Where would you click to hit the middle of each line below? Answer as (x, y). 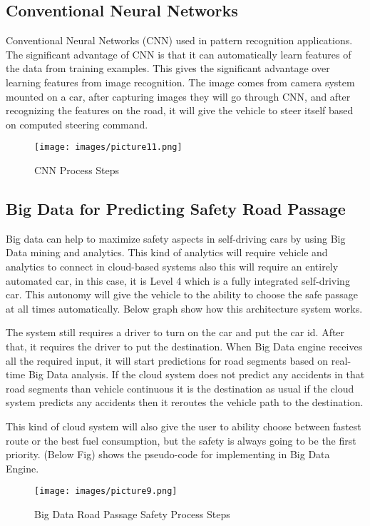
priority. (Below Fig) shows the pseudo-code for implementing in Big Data (168, 454)
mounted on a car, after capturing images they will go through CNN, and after (178, 96)
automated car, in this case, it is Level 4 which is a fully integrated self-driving (178, 280)
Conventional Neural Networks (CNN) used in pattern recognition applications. (179, 40)
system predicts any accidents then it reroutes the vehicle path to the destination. (185, 402)
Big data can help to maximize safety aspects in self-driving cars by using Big (176, 238)
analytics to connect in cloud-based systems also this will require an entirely (172, 266)
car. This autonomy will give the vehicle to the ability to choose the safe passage (182, 294)
